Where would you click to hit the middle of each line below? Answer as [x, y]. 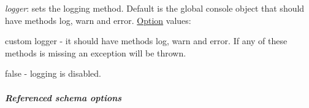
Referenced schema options [63, 97]
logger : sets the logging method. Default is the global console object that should [155, 8]
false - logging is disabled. [53, 73]
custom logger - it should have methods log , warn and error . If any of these [146, 41]
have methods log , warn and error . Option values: [98, 20]
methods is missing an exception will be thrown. [96, 52]
